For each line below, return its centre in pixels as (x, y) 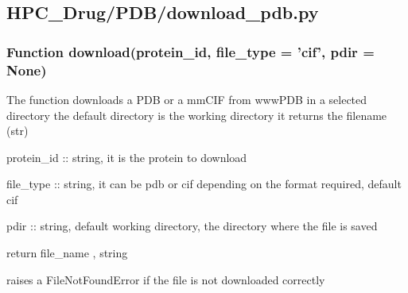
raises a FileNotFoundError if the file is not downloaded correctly (166, 279)
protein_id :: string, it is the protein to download (127, 157)
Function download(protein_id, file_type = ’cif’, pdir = (190, 51)
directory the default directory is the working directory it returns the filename (197, 115)
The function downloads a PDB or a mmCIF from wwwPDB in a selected (187, 99)
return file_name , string (67, 253)
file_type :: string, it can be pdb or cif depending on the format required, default (204, 184)
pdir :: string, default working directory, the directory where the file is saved (192, 226)
